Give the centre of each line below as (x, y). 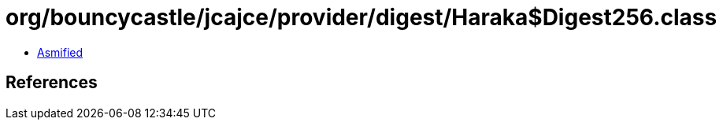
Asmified (60, 52)
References (52, 83)
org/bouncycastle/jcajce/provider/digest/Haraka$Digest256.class (361, 17)
